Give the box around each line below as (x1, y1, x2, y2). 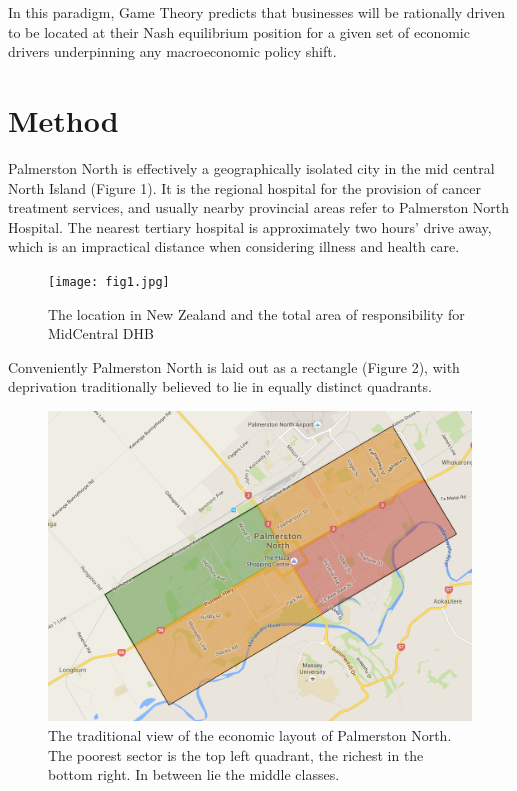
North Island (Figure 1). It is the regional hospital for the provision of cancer (8, 177, 481, 198)
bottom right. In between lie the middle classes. (48, 764, 340, 785)
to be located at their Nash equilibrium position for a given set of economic (8, 21, 470, 42)
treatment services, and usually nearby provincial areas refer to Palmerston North (8, 197, 510, 218)
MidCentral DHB (48, 323, 154, 344)
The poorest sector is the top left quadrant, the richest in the (48, 744, 424, 765)
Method (8, 99, 119, 140)
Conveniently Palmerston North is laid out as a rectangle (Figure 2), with (8, 356, 460, 377)
